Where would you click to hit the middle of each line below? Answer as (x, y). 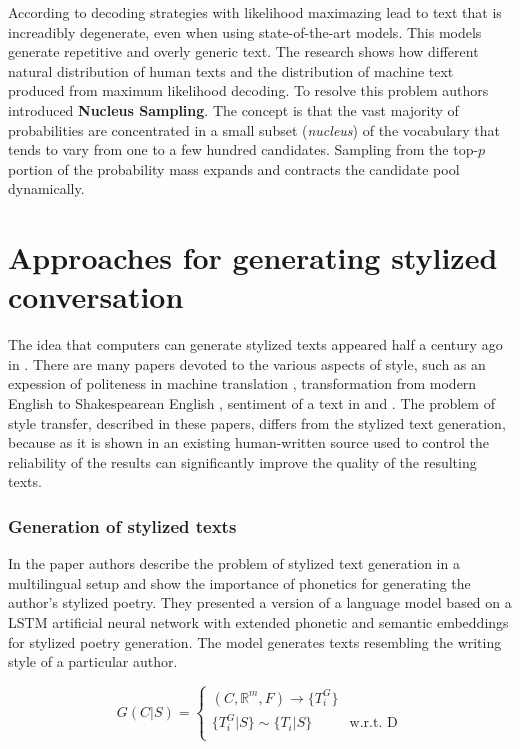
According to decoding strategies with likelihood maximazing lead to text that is (255, 12)
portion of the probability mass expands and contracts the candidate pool (234, 168)
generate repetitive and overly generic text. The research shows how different (243, 51)
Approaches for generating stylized (253, 257)
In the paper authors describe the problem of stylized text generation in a (234, 563)
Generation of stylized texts (122, 525)
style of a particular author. (93, 661)
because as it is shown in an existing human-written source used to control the (248, 442)
